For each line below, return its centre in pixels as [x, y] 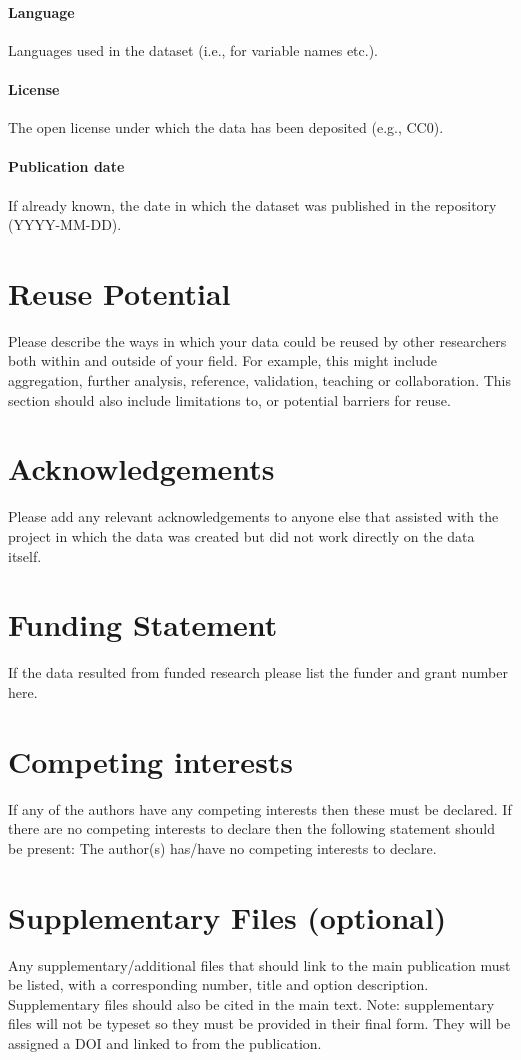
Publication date [66, 166]
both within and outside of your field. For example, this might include [223, 360]
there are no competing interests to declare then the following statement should [251, 828]
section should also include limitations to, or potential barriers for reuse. [229, 399]
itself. [25, 555]
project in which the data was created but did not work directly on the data [241, 535]
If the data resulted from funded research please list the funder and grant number [258, 672]
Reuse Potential [119, 292]
